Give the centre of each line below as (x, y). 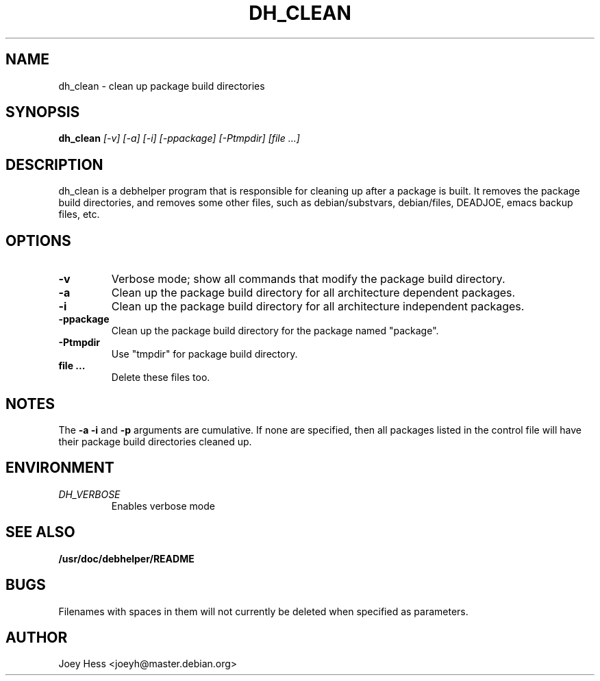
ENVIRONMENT (60, 468)
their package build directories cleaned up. (155, 441)
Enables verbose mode (163, 506)
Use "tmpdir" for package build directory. (204, 354)
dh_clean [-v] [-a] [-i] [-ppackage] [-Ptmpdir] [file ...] (179, 138)
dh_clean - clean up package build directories (162, 86)
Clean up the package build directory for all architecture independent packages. (318, 307)
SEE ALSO (40, 532)
